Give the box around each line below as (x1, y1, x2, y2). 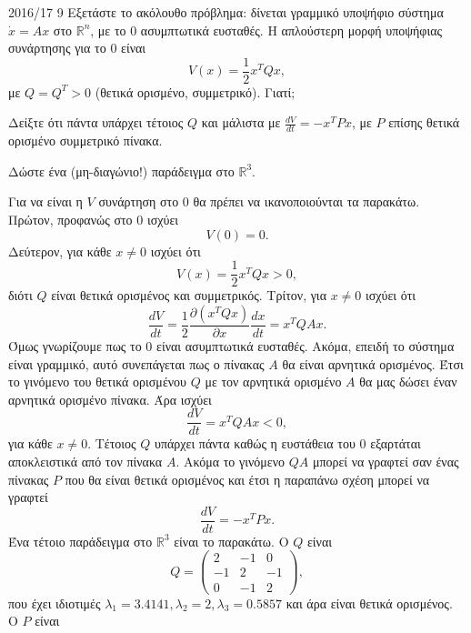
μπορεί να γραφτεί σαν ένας (312, 451, 459, 470)
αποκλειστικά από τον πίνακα (8, 451, 163, 470)
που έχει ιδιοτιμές (8, 593, 101, 612)
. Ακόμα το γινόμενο (175, 451, 285, 470)
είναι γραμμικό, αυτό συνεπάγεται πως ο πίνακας (8, 354, 265, 373)
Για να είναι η (8, 192, 83, 211)
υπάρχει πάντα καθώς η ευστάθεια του (155, 434, 356, 453)
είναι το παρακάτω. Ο (174, 531, 289, 550)
